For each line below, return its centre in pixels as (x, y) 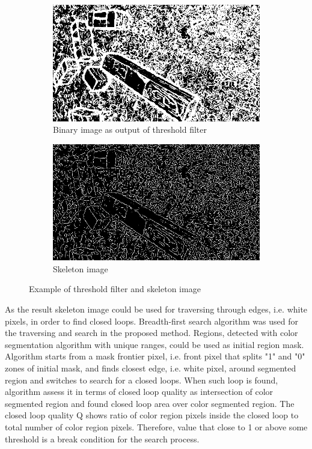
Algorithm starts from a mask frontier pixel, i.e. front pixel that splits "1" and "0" (155, 356)
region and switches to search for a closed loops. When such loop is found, (142, 380)
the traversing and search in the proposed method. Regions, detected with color (151, 333)
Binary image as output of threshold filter (130, 130)
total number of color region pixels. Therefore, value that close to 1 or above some (156, 426)
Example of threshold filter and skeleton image (115, 289)
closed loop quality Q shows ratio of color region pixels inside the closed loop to (152, 415)
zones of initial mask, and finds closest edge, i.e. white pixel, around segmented (151, 368)
